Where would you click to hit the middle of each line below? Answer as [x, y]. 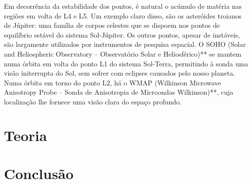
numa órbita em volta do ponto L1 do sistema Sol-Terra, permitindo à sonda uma [126, 63]
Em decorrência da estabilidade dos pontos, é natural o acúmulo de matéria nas [123, 6]
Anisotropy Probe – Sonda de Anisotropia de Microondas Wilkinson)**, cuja [119, 92]
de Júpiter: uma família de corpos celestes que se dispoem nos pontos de [112, 25]
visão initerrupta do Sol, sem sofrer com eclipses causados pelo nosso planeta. [120, 73]
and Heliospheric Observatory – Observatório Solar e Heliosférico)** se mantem [123, 53]
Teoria [26, 135]
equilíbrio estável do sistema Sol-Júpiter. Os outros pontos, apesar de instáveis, [122, 34]
